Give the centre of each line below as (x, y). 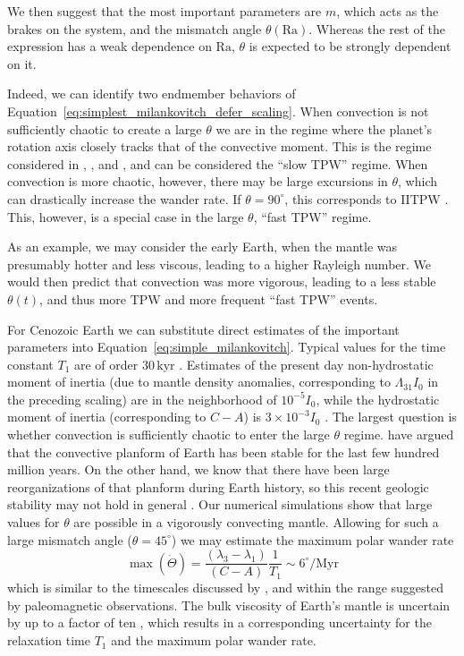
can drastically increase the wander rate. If (124, 198)
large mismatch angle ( (70, 539)
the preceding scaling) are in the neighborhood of (142, 399)
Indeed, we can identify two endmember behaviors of (152, 94)
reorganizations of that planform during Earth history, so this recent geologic (218, 486)
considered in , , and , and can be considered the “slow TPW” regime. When (218, 163)
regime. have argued (399, 434)
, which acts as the (388, 11)
